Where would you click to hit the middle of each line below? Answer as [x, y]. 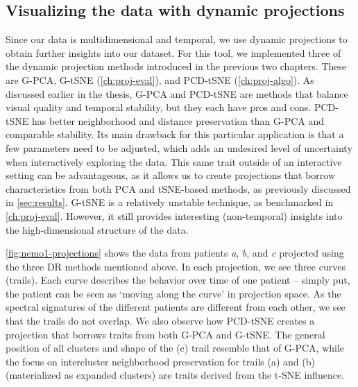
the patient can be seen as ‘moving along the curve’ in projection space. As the [173, 293]
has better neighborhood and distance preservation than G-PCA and [178, 120]
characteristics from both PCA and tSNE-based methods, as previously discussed [178, 188]
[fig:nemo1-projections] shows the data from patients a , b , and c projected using [175, 253]
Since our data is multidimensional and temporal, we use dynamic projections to [177, 39]
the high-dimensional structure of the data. [97, 229]
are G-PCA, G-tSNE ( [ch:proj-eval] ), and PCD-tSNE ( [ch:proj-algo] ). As [160, 79]
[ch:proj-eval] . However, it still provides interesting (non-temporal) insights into [174, 215]
